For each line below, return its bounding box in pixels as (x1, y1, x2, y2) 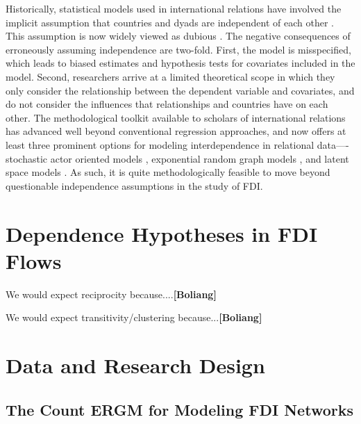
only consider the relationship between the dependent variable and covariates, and (6, 83, 355, 97)
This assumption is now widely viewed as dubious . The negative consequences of (6, 28, 351, 43)
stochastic (6, 151, 48, 165)
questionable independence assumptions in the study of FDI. (6, 178, 263, 193)
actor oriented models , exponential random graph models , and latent (50, 151, 349, 165)
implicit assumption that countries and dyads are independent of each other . (6, 15, 334, 29)
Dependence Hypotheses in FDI (6, 219, 318, 247)
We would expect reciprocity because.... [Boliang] (6, 286, 217, 301)
